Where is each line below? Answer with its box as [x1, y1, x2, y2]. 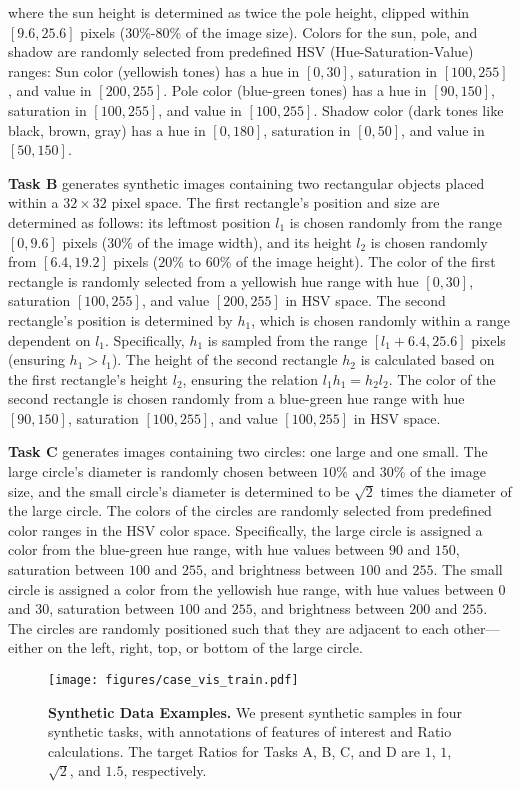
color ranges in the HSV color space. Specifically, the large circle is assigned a [8, 519, 483, 540]
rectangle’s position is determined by [8, 309, 233, 330]
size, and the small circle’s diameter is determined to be [8, 480, 350, 501]
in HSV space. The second [285, 290, 446, 311]
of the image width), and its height [137, 231, 352, 252]
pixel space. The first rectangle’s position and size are [111, 192, 440, 213]
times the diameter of [380, 480, 512, 501]
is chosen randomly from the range [289, 211, 502, 232]
